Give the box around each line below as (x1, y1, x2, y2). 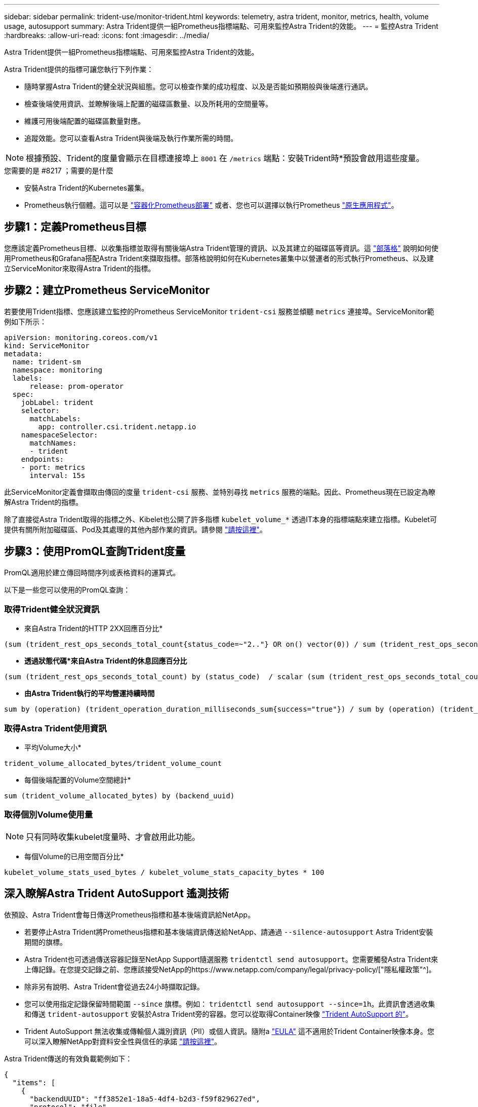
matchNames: (29, 438, 77, 447)
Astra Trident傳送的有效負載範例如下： (4, 1054, 133, 1063)
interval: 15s (29, 471, 86, 479)
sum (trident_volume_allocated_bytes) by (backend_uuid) (4, 792, 235, 800)
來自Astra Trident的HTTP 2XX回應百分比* (24, 624, 163, 633)
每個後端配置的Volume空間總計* (24, 776, 131, 785)
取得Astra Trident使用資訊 (4, 723, 107, 733)
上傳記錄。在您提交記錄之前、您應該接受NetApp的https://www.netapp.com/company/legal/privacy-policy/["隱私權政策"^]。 (24, 965, 436, 974)
